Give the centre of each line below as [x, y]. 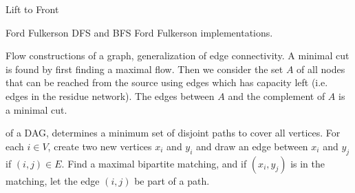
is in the [308, 163]
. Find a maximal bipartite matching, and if [154, 163]
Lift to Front [32, 9]
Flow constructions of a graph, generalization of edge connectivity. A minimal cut [177, 55]
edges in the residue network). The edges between [110, 95]
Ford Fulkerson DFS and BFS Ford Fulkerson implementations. [139, 32]
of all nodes [321, 69]
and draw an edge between [252, 146]
